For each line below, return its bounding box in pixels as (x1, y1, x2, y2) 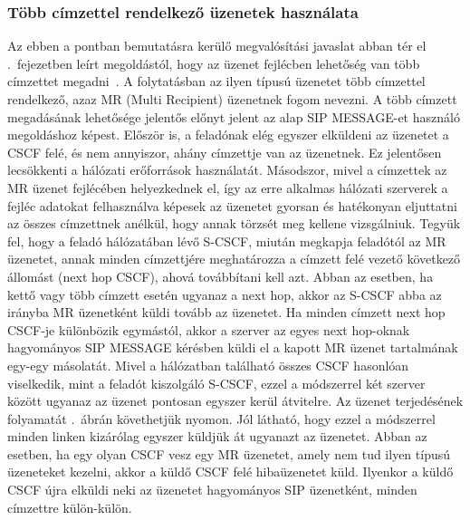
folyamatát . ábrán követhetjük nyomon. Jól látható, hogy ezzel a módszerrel (7, 409, 436, 428)
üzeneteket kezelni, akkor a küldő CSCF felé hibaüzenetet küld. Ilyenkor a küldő (7, 462, 454, 481)
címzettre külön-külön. (7, 497, 132, 516)
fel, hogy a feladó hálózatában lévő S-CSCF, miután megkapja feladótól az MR (7, 231, 446, 250)
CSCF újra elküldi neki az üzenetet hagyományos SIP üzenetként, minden (7, 480, 417, 499)
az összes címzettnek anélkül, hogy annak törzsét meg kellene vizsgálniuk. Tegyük (7, 214, 461, 233)
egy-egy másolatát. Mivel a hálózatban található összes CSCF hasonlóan (7, 355, 409, 374)
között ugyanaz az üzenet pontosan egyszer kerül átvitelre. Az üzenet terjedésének (7, 391, 464, 410)
